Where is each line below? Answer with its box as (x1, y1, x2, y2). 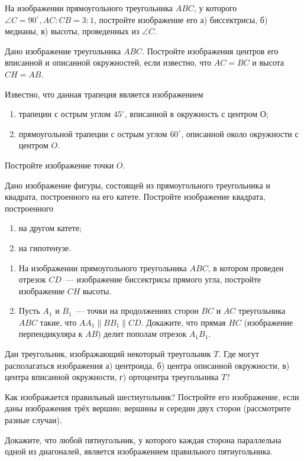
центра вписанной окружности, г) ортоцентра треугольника (5, 371, 219, 383)
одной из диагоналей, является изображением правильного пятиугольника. (5, 445, 273, 457)
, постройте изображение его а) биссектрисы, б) (93, 13, 268, 25)
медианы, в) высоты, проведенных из (5, 25, 140, 37)
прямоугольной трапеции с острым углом (18, 127, 167, 139)
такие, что (40, 316, 77, 328)
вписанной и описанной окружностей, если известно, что (5, 56, 212, 69)
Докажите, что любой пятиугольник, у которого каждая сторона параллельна (5, 433, 282, 446)
